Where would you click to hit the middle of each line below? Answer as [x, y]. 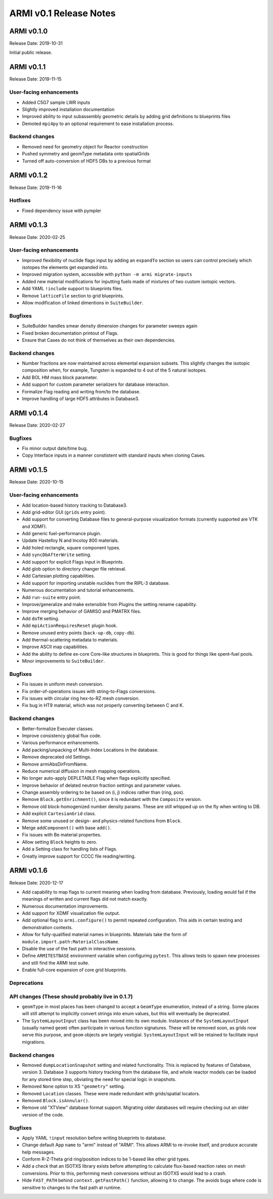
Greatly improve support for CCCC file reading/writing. [79, 856]
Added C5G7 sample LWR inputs [56, 102]
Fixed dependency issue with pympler [61, 211]
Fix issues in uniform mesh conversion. [63, 684]
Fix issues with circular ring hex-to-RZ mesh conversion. [81, 698]
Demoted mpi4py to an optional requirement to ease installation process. [98, 124]
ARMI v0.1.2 [29, 175]
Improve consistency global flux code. [62, 735]
